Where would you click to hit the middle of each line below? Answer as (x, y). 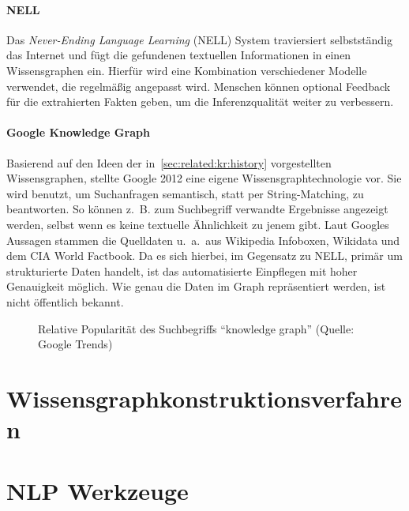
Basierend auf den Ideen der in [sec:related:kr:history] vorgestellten (169, 162)
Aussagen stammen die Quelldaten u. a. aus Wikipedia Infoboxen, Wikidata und (203, 240)
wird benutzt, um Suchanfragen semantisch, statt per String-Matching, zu (185, 193)
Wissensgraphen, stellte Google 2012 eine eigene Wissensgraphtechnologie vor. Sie (204, 178)
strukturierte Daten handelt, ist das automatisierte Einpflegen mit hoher (182, 271)
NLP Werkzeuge (98, 491)
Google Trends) (75, 344)
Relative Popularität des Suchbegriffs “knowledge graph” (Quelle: (196, 328)
